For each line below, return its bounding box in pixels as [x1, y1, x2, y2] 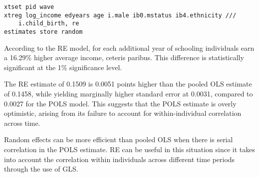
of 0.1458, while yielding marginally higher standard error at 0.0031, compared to [4, 88, 253, 98]
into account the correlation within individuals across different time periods [4, 154, 235, 164]
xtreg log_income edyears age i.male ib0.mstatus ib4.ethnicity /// [4, 11, 237, 19]
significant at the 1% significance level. [4, 62, 122, 72]
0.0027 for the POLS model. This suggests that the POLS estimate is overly [4, 98, 237, 108]
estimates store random [4, 28, 83, 35]
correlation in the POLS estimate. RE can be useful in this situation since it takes [4, 144, 255, 154]
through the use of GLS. [4, 164, 78, 174]
